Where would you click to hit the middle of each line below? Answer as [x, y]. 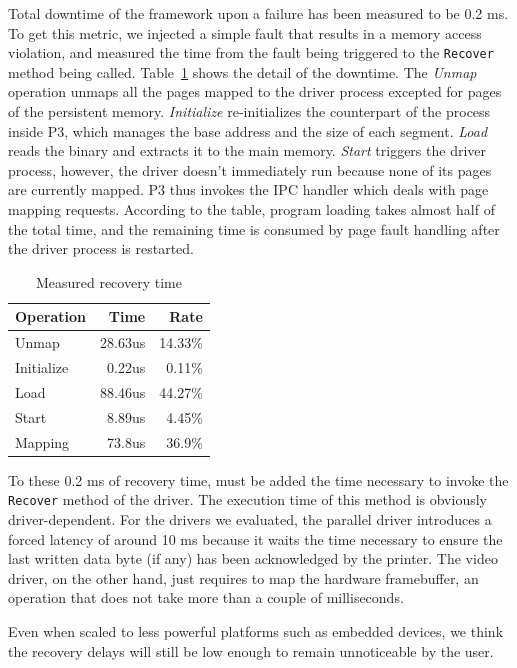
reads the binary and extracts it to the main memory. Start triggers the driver [247, 150]
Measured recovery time [108, 281]
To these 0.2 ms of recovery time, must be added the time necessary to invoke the [258, 479]
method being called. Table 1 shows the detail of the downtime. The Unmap [242, 71]
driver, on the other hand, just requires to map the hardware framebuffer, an [243, 577]
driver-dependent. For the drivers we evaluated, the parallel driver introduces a [250, 518]
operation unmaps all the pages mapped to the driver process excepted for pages [255, 91]
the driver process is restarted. [101, 248]
